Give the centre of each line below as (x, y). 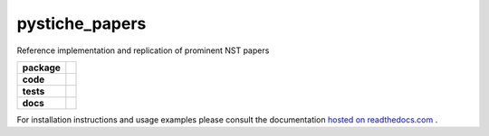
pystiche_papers (81, 23)
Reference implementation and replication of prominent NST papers (143, 50)
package (41, 68)
